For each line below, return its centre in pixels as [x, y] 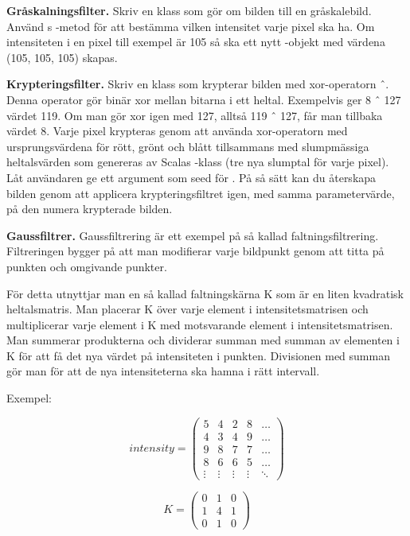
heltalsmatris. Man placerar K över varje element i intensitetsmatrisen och [187, 309]
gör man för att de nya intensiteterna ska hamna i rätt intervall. [163, 371]
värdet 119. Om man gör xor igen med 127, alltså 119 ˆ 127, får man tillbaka [195, 115]
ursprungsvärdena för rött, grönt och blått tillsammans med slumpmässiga [188, 146]
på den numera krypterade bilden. [90, 209]
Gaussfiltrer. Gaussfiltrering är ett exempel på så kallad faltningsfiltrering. [193, 235]
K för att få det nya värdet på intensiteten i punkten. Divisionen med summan [198, 355]
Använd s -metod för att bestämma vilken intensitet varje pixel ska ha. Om [191, 26]
